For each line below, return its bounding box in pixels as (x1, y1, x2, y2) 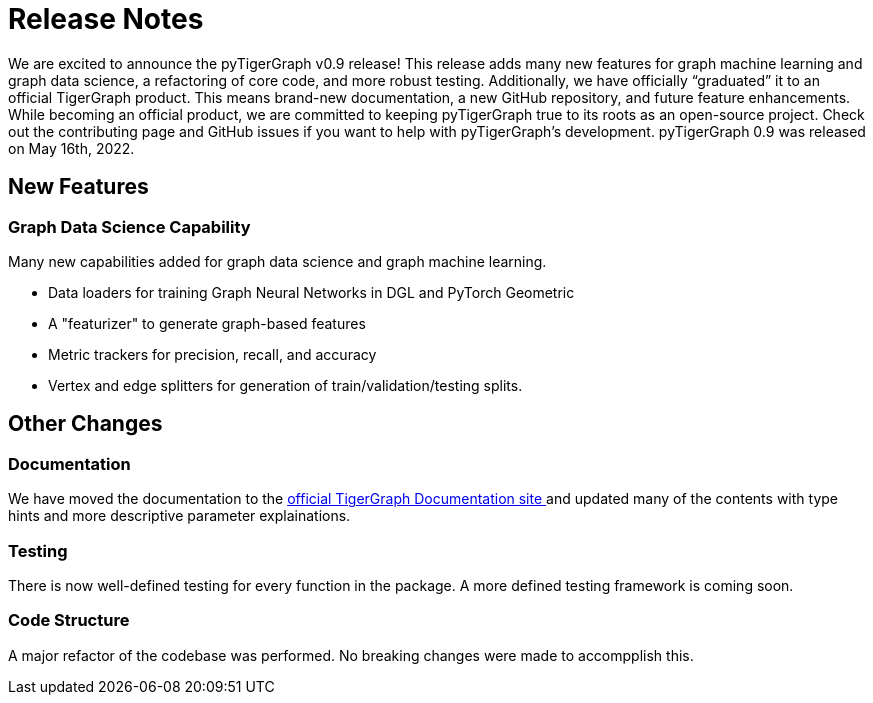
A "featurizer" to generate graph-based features (48, 314, 366, 332)
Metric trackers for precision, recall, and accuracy (48, 345, 377, 363)
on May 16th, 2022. (8, 139, 135, 157)
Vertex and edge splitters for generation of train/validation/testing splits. (48, 376, 523, 394)
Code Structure (8, 610, 130, 631)
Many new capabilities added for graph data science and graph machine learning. (8, 252, 547, 270)
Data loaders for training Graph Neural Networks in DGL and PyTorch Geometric (48, 283, 575, 301)
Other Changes (8, 411, 163, 437)
